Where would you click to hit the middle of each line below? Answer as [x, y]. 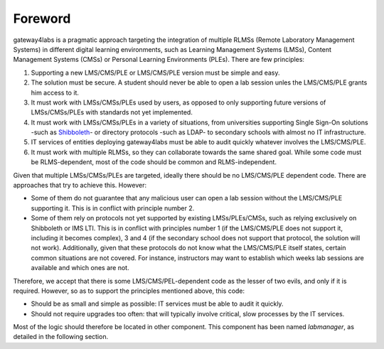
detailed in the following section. [61, 337]
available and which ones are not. [80, 268]
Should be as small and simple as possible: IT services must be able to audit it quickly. [157, 304]
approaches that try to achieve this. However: [80, 186]
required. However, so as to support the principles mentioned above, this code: [129, 291]
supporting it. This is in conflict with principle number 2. [113, 208]
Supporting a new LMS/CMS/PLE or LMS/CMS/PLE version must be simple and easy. [155, 73]
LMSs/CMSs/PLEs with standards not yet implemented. [112, 112]
